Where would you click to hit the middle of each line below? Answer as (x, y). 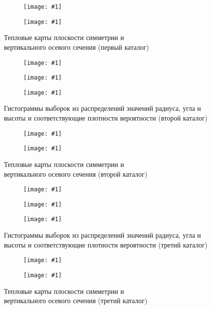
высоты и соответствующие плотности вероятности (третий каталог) (106, 244)
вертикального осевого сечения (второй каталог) (76, 174)
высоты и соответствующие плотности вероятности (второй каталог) (106, 118)
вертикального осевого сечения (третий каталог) (76, 300)
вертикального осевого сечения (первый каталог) (77, 47)
